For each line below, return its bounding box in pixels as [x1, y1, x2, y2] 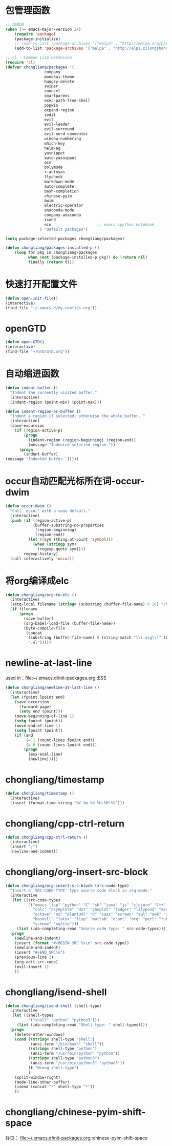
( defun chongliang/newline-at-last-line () [5, 685, 100, 690]
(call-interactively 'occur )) [10, 556, 74, 561]
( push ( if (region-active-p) [10, 518, 72, 523]
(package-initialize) [14, 36, 60, 42]
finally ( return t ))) [28, 260, 74, 265]
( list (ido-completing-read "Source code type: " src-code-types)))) [16, 926, 168, 931]
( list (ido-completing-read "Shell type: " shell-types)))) [16, 1022, 147, 1028]
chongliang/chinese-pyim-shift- [5, 1107, 146, 1118]
